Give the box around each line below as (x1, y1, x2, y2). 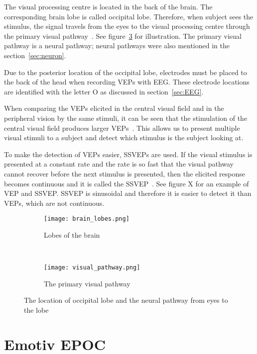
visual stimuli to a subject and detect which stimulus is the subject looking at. (4, 132, 244, 143)
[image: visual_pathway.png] (44, 264, 140, 271)
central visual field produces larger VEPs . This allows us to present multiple (4, 122, 240, 133)
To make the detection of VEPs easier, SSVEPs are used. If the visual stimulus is (4, 149, 253, 159)
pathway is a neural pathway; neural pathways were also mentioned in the (4, 40, 230, 51)
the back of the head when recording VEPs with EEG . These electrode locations (4, 77, 250, 87)
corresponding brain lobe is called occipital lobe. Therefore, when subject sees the (4, 11, 254, 21)
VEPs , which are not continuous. (4, 197, 105, 208)
